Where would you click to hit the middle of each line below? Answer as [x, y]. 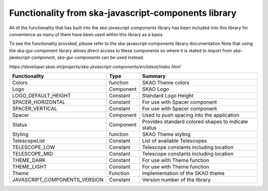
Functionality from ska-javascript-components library [123, 13]
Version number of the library [176, 180]
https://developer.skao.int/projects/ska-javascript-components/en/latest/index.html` [96, 66]
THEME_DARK [29, 160]
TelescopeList [29, 141]
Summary [154, 76]
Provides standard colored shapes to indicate [195, 121]
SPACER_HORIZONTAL [39, 102]
